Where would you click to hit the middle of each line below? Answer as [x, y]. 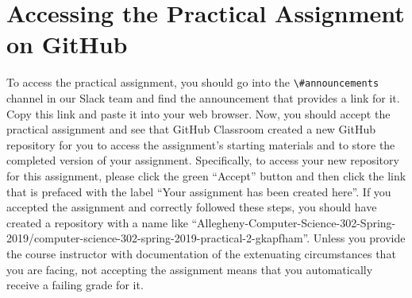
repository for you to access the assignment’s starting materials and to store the [201, 144]
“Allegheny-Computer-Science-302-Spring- [294, 222]
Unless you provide [359, 238]
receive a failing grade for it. [75, 285]
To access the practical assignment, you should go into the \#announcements [193, 82]
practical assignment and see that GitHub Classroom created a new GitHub [191, 129]
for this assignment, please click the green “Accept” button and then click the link [206, 175]
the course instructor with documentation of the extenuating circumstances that [201, 253]
